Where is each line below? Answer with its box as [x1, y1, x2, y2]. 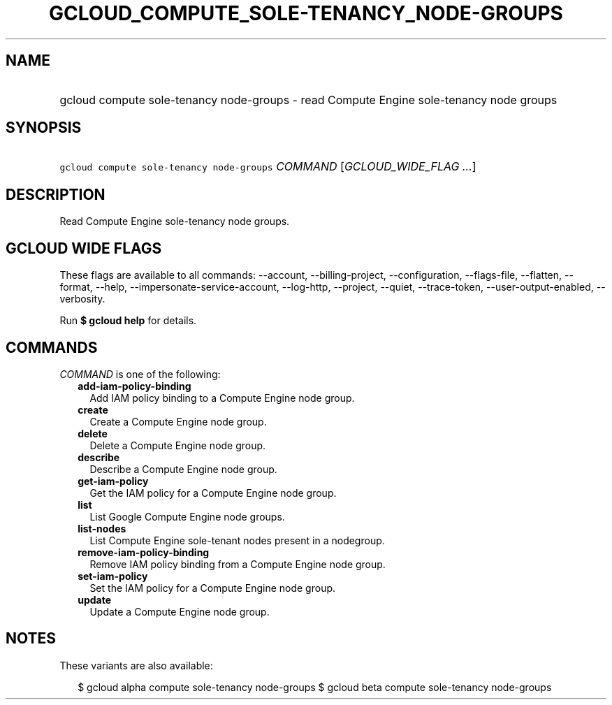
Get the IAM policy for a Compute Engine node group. [89, 486, 337, 499]
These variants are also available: [59, 659, 213, 671]
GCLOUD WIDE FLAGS [6, 239, 162, 257]
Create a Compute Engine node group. [89, 415, 267, 428]
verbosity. [59, 293, 105, 305]
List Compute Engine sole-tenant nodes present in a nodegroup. [89, 534, 385, 546]
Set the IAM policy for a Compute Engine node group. [89, 581, 336, 594]
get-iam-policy [78, 474, 149, 487]
